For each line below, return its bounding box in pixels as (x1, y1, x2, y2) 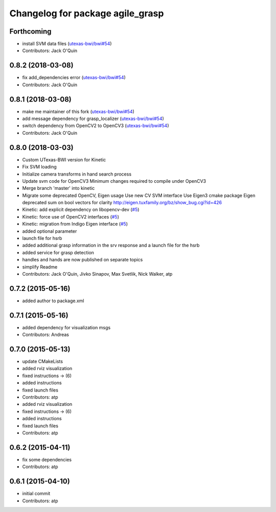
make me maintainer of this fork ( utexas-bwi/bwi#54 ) (22, 108, 135, 114)
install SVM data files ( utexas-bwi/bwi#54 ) (22, 41, 112, 47)
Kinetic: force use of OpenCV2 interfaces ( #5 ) (22, 213, 120, 220)
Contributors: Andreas (22, 332, 69, 338)
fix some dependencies (22, 456, 72, 462)
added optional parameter (22, 228, 77, 234)
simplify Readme (22, 263, 58, 270)
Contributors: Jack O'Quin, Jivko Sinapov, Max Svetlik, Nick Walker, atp (22, 271, 173, 277)
